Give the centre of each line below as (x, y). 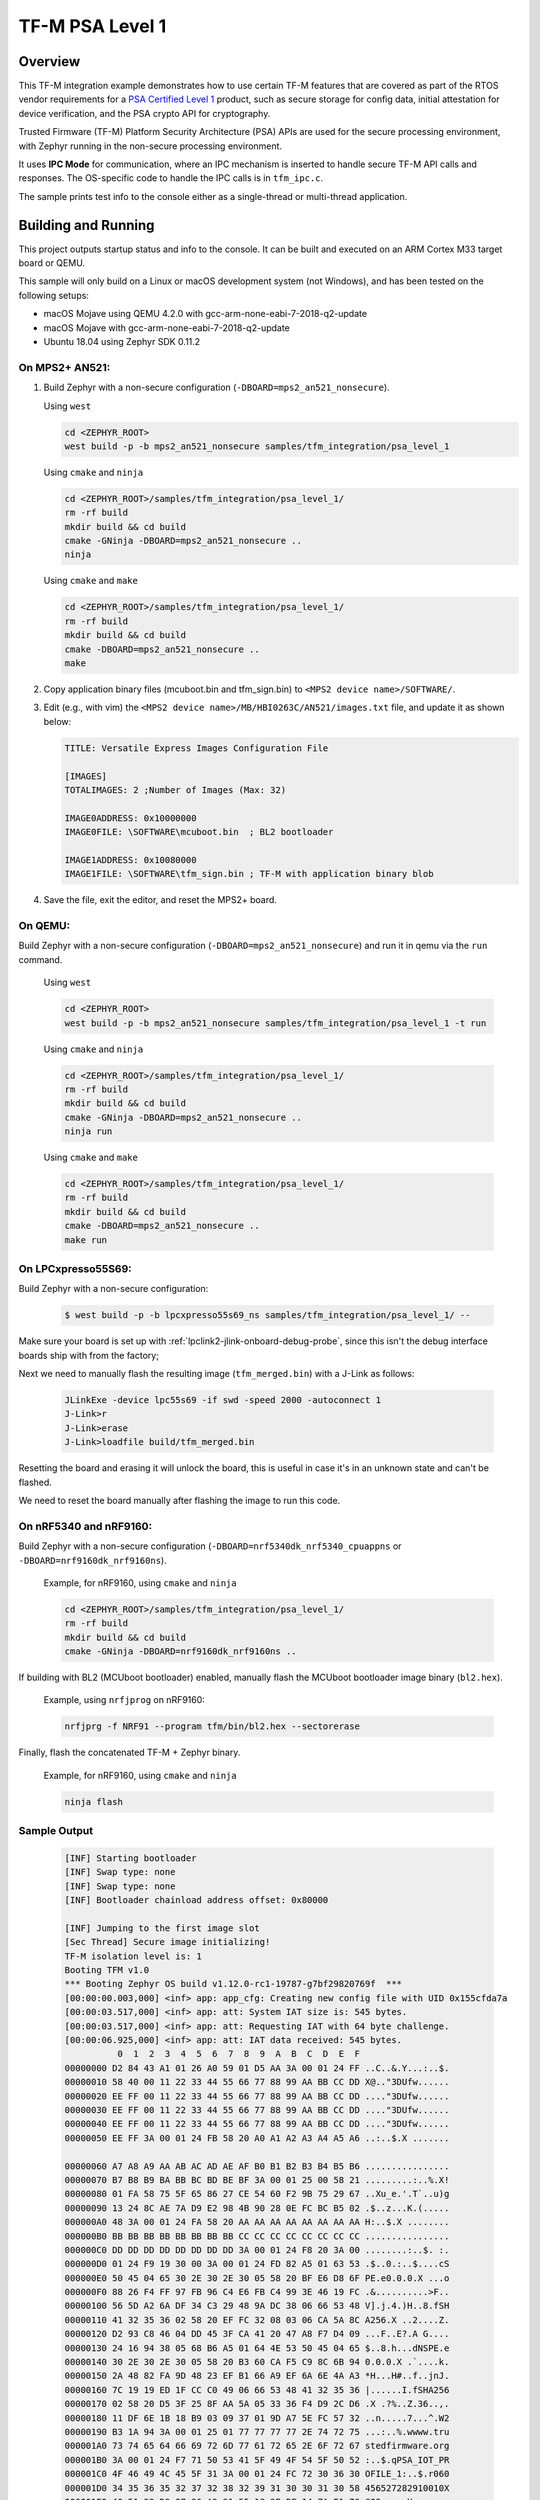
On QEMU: (44, 926)
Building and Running (86, 225)
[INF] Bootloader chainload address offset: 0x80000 (196, 1900)
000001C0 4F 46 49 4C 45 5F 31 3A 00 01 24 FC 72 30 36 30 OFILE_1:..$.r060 (257, 2474)
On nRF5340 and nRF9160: (85, 1526)
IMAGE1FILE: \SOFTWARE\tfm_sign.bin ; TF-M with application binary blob (249, 874)
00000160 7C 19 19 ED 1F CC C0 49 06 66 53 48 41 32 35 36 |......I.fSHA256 (257, 2389)
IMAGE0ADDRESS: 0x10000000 (130, 818)
